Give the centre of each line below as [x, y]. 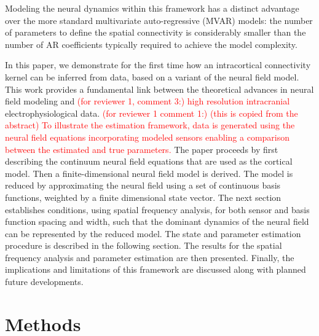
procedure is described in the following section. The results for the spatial [144, 245]
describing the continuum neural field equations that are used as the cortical [149, 161]
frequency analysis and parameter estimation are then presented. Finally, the [150, 257]
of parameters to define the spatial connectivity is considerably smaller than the [156, 32]
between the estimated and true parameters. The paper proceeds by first [142, 149]
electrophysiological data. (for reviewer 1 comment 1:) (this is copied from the [152, 113]
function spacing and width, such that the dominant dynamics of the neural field [157, 221]
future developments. [44, 282]
